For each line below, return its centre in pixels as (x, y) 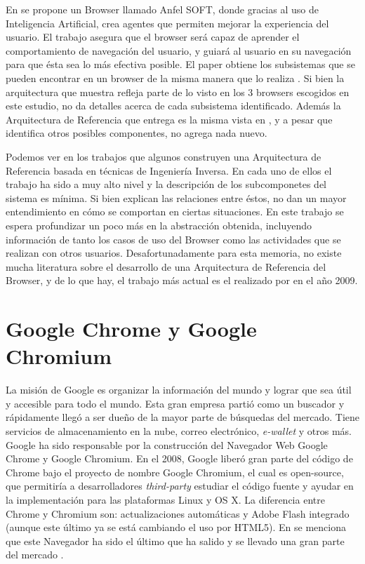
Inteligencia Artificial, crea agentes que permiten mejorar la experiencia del (167, 23)
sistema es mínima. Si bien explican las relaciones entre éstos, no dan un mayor (176, 197)
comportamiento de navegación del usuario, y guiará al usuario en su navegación (179, 50)
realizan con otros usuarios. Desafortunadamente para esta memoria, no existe (174, 253)
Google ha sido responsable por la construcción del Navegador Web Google (167, 444)
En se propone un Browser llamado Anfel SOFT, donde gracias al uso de (162, 9)
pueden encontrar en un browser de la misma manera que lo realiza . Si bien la (175, 78)
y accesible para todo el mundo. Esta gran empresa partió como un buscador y (175, 403)
